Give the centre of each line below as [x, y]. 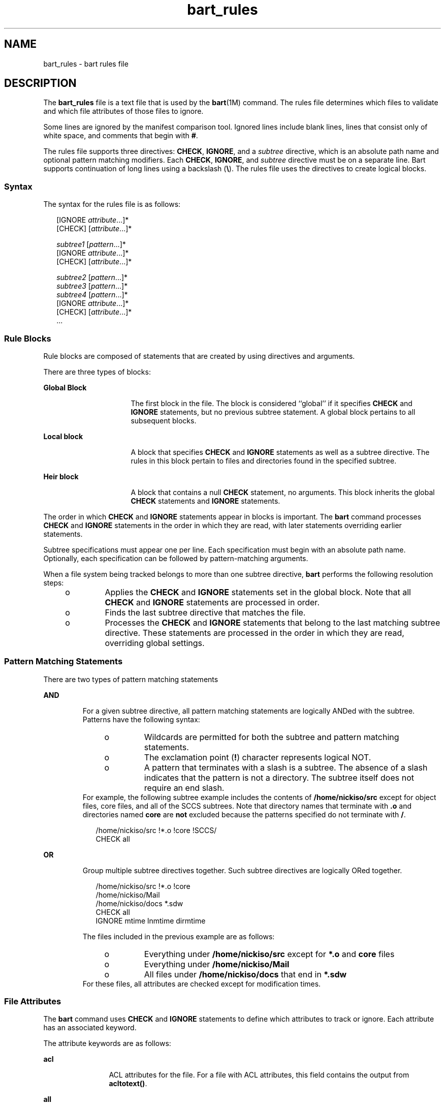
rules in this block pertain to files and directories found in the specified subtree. [264, 460]
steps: [54, 582]
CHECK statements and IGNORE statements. [205, 501]
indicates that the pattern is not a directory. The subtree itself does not [279, 777]
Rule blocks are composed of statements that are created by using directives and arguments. [199, 356]
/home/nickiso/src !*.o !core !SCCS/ [156, 830]
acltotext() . [128, 1084]
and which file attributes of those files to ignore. [123, 111]
